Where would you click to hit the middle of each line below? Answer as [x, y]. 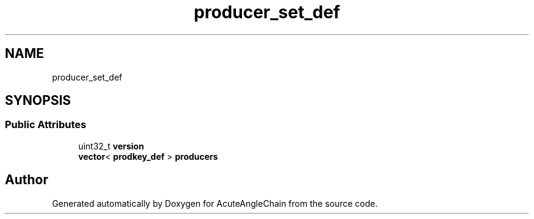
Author [27, 180]
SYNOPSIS [38, 101]
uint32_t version [111, 146]
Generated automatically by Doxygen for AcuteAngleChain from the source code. [215, 203]
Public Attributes [46, 125]
